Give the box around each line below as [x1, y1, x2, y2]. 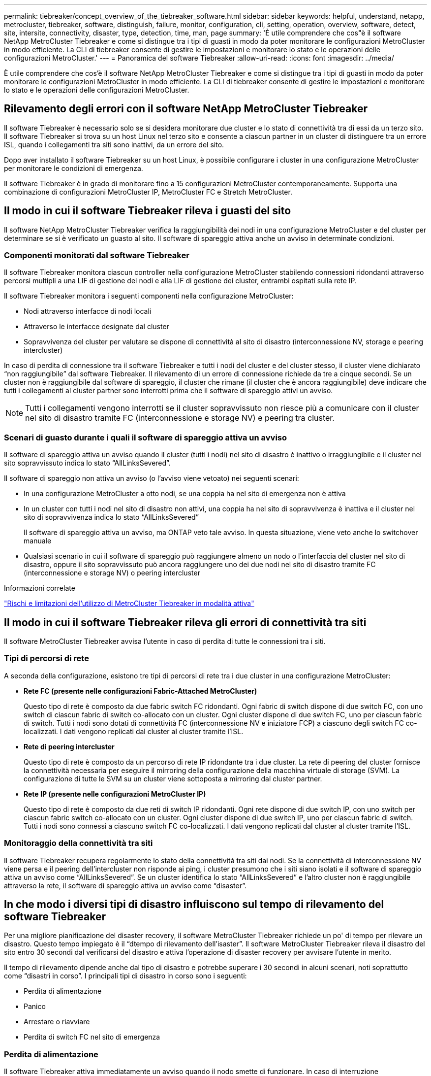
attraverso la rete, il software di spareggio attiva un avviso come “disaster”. [4, 881, 246, 890]
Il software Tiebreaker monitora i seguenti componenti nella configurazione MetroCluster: [4, 292, 294, 301]
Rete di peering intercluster [24, 742, 115, 751]
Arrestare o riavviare [24, 1017, 90, 1026]
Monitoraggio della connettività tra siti [4, 838, 153, 848]
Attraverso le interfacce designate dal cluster [24, 322, 169, 331]
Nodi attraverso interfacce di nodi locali [24, 307, 152, 316]
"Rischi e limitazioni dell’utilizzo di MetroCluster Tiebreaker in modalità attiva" [4, 599, 254, 608]
